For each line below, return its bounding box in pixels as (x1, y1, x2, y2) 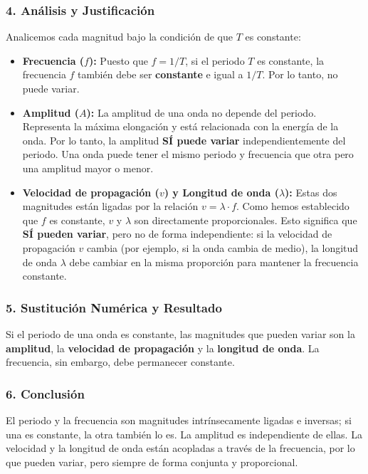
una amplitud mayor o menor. (22, 160, 154, 175)
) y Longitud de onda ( (164, 184, 279, 199)
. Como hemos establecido (236, 199, 349, 214)
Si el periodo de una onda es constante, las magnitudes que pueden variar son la (6, 326, 355, 341)
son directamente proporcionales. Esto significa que (134, 212, 357, 227)
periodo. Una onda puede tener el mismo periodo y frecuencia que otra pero (22, 147, 354, 162)
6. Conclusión (6, 384, 85, 402)
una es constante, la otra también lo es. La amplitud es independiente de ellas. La (6, 426, 362, 441)
